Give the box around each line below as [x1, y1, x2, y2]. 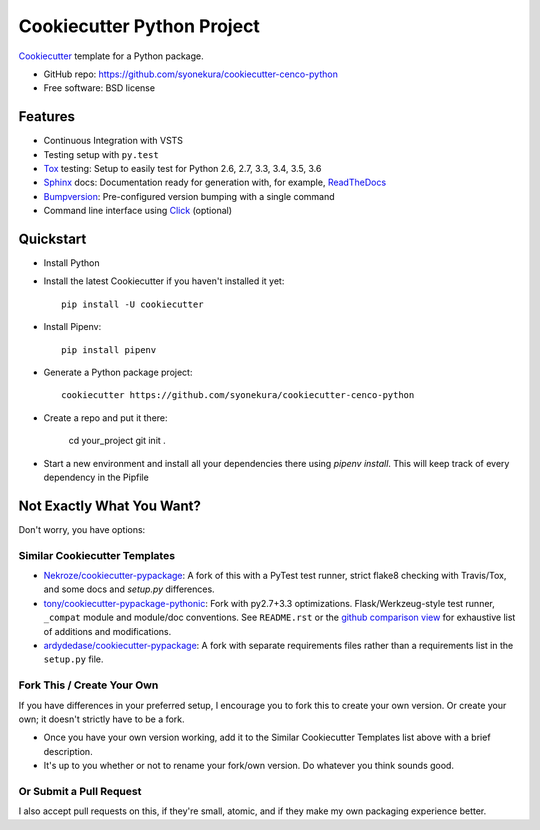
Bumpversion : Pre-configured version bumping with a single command [43, 190, 335, 202]
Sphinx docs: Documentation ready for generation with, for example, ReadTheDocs [43, 176, 387, 189]
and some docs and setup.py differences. [43, 583, 215, 595]
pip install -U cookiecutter [61, 298, 204, 310]
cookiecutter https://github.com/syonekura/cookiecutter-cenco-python [61, 390, 415, 401]
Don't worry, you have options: [18, 523, 146, 535]
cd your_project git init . [68, 435, 167, 447]
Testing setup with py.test [43, 148, 159, 160]
